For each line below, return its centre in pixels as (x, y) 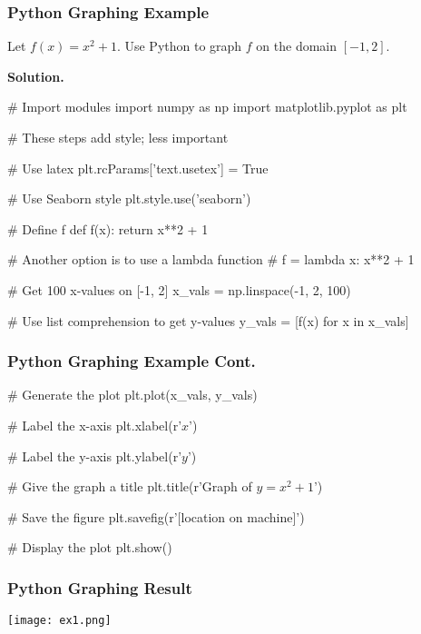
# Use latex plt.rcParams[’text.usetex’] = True (138, 168)
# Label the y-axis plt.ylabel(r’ (95, 456)
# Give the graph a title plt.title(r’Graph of (130, 486)
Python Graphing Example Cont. (132, 361)
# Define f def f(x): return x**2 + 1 (108, 228)
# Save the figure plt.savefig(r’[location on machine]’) (156, 516)
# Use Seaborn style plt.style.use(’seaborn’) (129, 198)
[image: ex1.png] (59, 621)
